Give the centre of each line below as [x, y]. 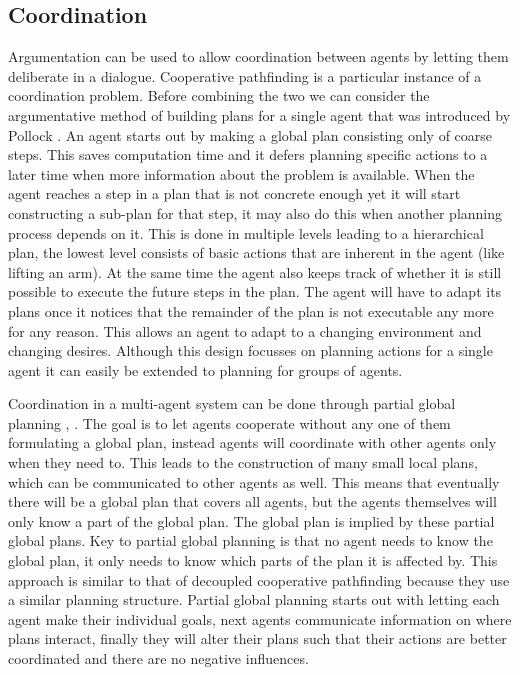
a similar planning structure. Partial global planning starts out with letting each [254, 599]
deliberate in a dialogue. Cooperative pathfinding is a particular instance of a [245, 75]
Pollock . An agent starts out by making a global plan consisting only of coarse [250, 134]
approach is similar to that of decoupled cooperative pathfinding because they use [259, 579]
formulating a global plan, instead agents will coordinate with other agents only [252, 442]
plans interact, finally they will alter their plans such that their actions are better [257, 638]
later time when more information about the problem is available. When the [241, 173]
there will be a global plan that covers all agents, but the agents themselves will [252, 501]
